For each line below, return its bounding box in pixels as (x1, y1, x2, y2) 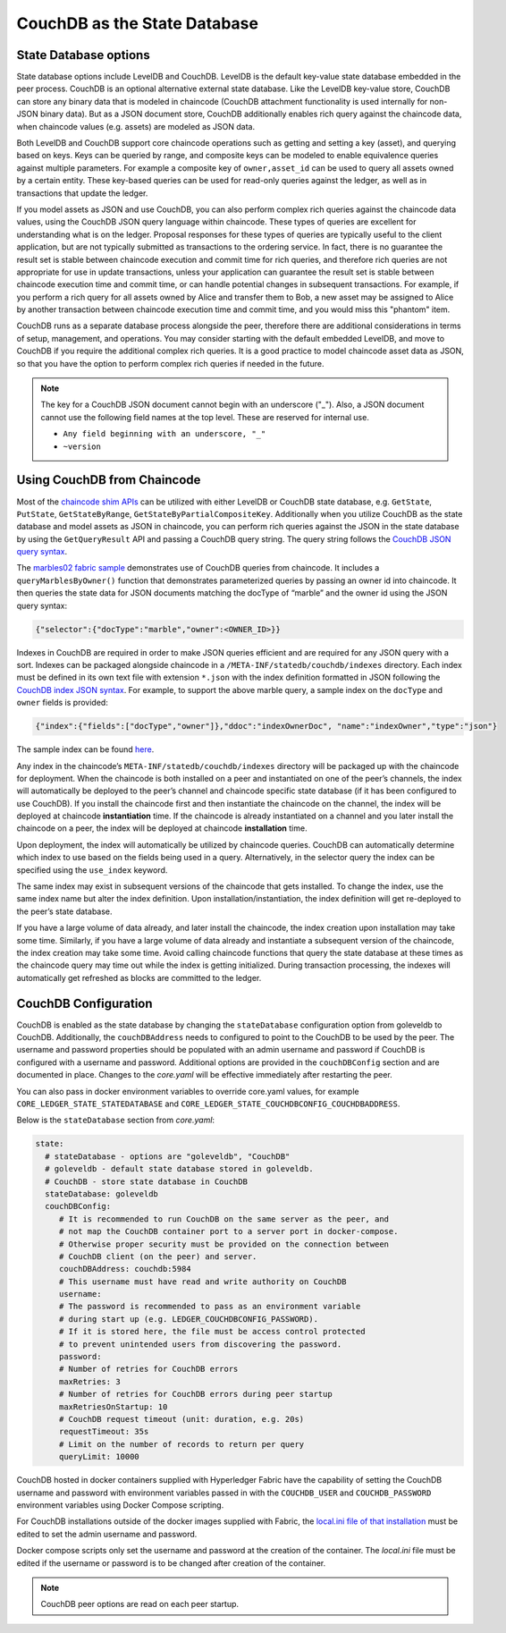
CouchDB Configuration (16, 995, 153, 1011)
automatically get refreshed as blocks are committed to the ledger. (16, 972, 262, 983)
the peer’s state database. (16, 906, 113, 917)
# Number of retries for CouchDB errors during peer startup (58, 1389, 333, 1400)
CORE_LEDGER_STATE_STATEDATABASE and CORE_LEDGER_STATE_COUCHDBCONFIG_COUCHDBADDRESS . (16, 1098, 401, 1109)
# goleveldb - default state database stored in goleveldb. (45, 1163, 314, 1174)
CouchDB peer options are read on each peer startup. (40, 1599, 240, 1610)
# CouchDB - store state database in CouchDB (45, 1176, 248, 1187)
